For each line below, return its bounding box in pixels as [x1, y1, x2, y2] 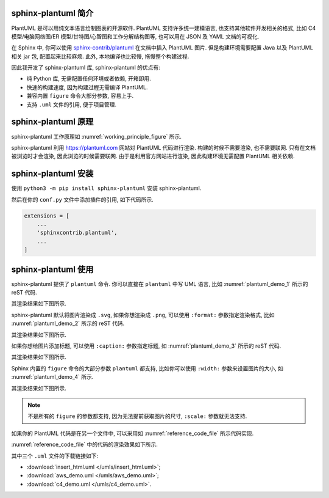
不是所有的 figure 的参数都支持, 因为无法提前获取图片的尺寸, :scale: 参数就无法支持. [27, 412, 247, 420]
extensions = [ [24, 212, 69, 219]
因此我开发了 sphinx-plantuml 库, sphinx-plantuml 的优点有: [11, 64, 161, 71]
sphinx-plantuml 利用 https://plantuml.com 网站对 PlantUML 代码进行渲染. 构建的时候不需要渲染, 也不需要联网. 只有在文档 [11, 144, 316, 151]
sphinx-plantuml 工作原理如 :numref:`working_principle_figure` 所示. [11, 133, 182, 140]
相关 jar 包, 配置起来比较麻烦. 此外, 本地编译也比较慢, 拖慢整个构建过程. [11, 53, 189, 60]
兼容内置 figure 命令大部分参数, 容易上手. [26, 92, 134, 100]
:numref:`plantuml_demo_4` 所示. [11, 373, 94, 381]
